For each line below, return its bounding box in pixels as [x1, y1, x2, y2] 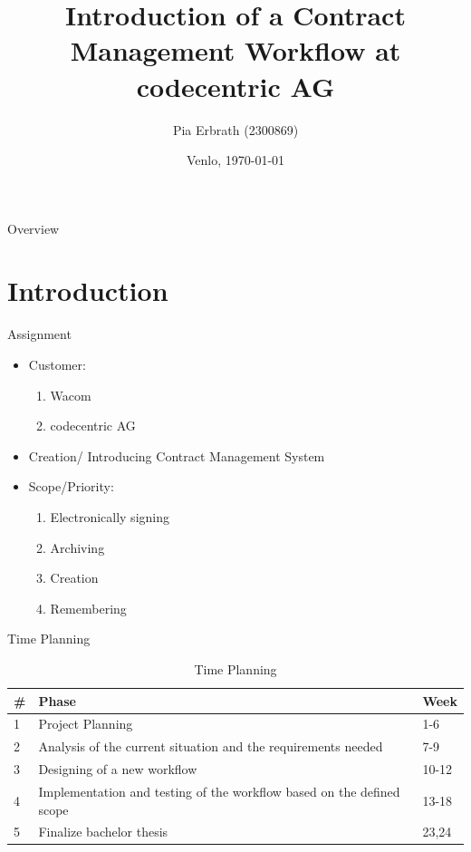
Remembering [50, 598, 127, 617]
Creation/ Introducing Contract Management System [28, 446, 325, 465]
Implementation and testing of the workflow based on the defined [38, 781, 400, 800]
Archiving [50, 537, 105, 557]
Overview [7, 218, 60, 237]
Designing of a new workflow [38, 760, 197, 779]
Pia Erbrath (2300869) [172, 120, 299, 139]
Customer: [28, 355, 86, 373]
